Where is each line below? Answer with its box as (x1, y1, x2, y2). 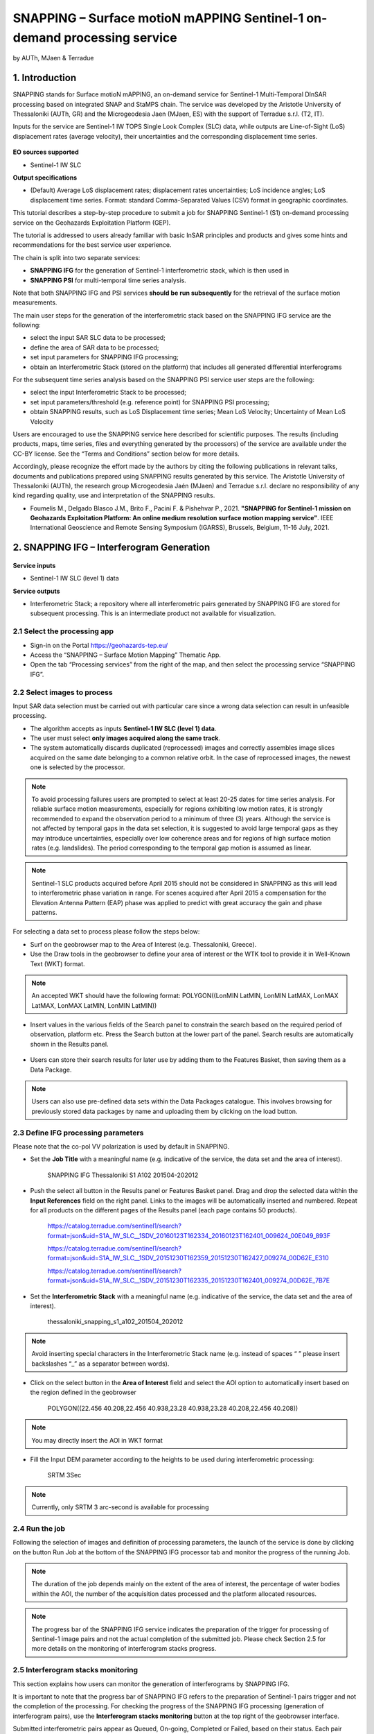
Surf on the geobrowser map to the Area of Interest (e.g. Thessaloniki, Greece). (30, 940, 257, 948)
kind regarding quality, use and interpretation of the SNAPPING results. (12, 491, 215, 499)
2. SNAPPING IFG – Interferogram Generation (12, 542, 211, 553)
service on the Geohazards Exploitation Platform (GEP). (12, 218, 171, 227)
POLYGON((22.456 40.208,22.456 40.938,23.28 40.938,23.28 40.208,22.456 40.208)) (47, 1404, 299, 1412)
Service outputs (12, 587, 60, 595)
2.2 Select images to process (12, 687, 114, 697)
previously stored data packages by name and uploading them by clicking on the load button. (31, 1107, 298, 1115)
